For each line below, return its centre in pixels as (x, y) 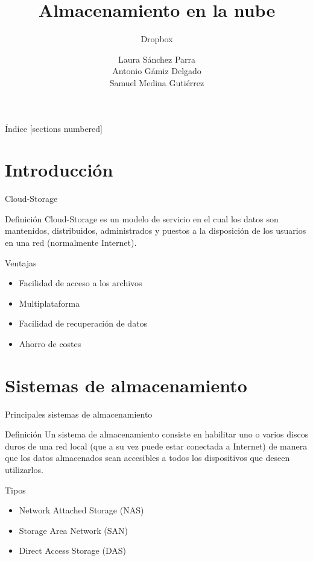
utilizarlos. (24, 470)
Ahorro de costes (50, 343)
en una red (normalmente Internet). (71, 242)
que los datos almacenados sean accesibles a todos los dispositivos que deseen (147, 458)
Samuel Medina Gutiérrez (157, 82)
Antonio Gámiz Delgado (157, 71)
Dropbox (157, 39)
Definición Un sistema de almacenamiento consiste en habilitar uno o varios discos (157, 434)
